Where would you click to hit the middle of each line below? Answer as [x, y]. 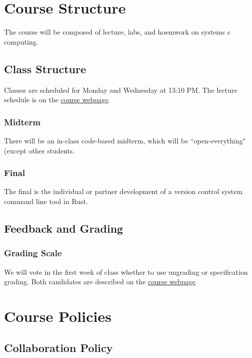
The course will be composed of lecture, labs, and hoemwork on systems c [117, 32]
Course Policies [58, 316]
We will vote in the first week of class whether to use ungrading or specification [126, 272]
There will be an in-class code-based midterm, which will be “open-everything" [125, 140]
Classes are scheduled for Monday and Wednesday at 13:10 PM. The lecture [121, 89]
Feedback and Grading [64, 228]
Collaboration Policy [58, 348]
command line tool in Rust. [46, 201]
